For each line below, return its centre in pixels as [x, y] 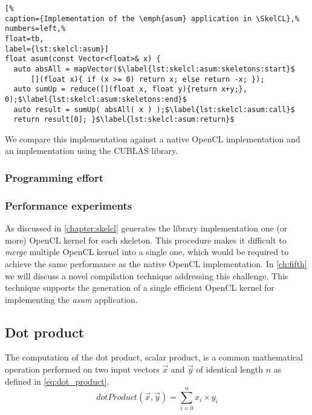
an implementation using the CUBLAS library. [92, 151]
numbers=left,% [35, 29]
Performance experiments [69, 205]
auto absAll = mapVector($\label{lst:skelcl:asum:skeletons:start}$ [154, 69]
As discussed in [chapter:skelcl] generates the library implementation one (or [146, 228]
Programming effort [54, 177]
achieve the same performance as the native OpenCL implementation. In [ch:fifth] [156, 263]
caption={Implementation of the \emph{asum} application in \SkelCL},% [152, 18]
